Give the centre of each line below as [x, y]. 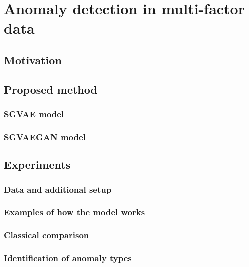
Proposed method [51, 89]
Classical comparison [47, 235]
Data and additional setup [58, 189]
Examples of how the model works [75, 212]
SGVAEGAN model [45, 137]
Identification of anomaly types [68, 258]
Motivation [33, 59]
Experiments [37, 165]
